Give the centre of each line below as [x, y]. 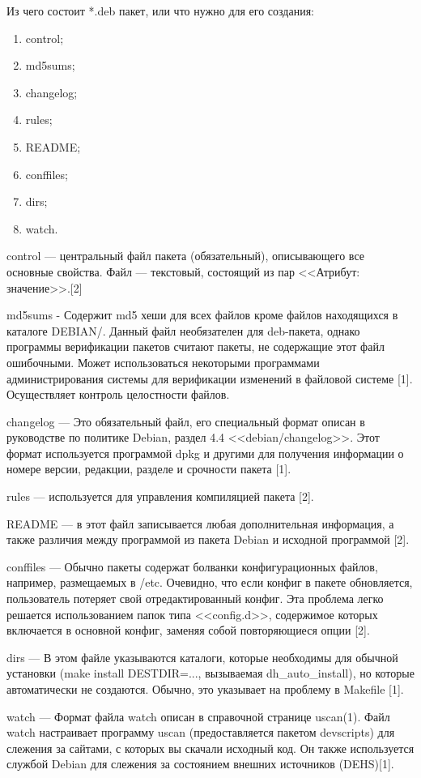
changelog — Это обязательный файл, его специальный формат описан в [186, 421]
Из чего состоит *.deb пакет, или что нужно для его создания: [161, 11]
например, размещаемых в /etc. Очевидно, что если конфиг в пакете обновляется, [210, 582]
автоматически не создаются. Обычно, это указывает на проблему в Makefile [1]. [205, 689]
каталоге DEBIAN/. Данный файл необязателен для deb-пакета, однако [183, 330]
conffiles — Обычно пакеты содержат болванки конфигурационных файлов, [192, 566]
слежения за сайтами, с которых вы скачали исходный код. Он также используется [210, 748]
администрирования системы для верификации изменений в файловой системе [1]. [210, 378]
